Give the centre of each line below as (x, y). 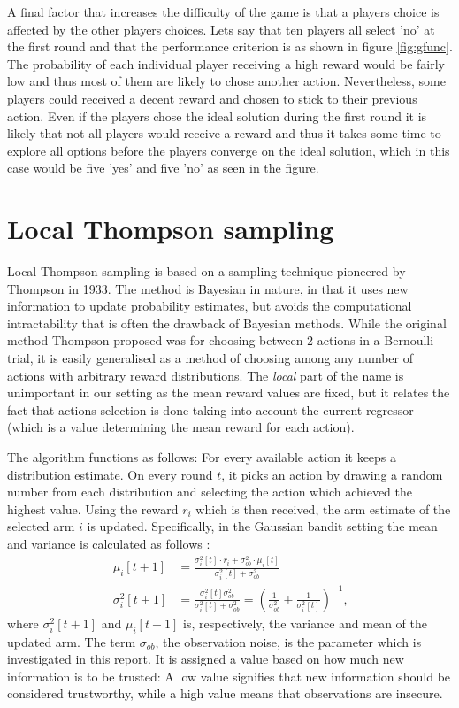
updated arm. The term (72, 641)
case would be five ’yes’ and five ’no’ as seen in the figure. (163, 168)
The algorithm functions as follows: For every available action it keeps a (202, 457)
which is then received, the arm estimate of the (323, 508)
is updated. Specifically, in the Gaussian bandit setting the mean (262, 526)
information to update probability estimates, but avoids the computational (210, 306)
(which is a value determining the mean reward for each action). (181, 427)
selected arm (41, 526)
